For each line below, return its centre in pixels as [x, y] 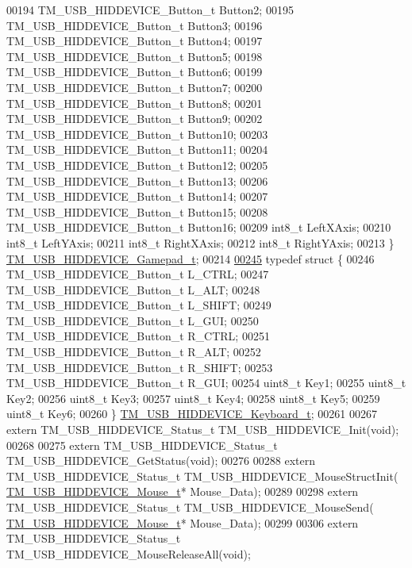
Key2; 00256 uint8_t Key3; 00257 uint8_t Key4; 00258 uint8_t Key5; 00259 [193, 398]
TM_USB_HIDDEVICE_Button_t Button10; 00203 [137, 134]
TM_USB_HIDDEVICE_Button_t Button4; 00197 [135, 41]
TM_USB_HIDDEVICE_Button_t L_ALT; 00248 [133, 289]
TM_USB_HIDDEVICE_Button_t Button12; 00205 [137, 165]
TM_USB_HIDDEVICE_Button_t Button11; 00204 [137, 150]
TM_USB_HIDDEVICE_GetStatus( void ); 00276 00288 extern [161, 461]
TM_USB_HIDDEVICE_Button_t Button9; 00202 [135, 119]
